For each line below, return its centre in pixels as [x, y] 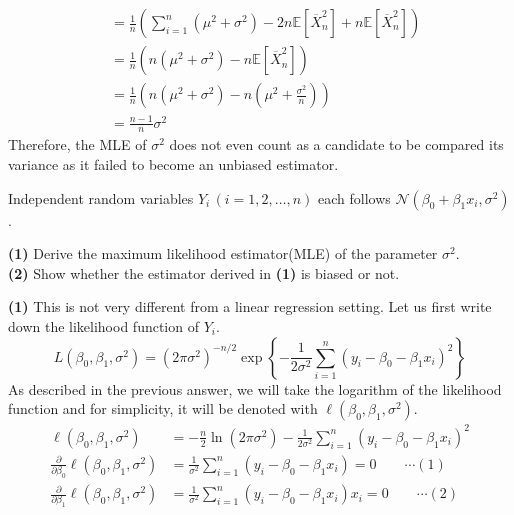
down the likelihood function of [103, 326]
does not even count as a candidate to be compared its [336, 144]
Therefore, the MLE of [77, 144]
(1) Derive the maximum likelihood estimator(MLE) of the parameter [223, 253]
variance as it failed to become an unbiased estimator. [173, 164]
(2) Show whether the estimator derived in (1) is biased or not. [204, 272]
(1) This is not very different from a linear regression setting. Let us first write [250, 306]
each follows [354, 197]
